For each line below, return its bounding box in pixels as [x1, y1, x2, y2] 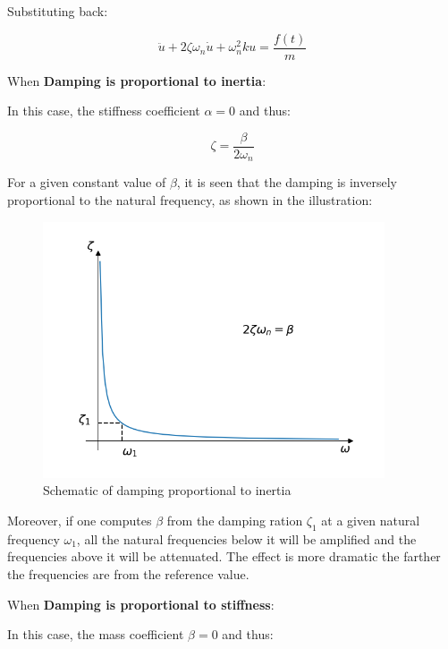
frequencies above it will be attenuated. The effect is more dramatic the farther [7, 547, 441, 566]
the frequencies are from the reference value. [7, 564, 249, 583]
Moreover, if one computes [7, 510, 152, 529]
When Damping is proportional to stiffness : [7, 594, 275, 613]
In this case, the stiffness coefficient [7, 101, 200, 120]
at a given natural [321, 510, 420, 529]
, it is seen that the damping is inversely [176, 173, 397, 192]
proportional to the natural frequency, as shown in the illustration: [7, 190, 373, 209]
